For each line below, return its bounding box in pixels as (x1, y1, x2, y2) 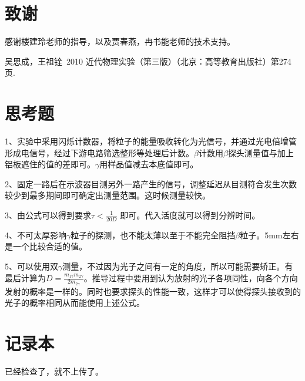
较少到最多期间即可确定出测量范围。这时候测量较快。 (5, 189, 210, 201)
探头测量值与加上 (227, 146, 294, 159)
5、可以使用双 (5, 260, 58, 272)
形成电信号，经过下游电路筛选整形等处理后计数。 (5, 146, 194, 159)
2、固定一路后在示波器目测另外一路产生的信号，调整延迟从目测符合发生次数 (5, 177, 297, 190)
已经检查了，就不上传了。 (5, 365, 103, 377)
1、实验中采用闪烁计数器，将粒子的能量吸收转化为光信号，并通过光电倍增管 (5, 135, 297, 147)
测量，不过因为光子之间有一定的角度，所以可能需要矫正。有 (62, 260, 293, 272)
